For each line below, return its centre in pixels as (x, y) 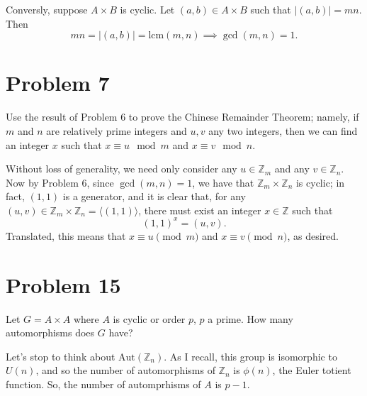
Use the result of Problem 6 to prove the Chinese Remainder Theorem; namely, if (182, 117)
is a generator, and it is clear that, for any (154, 196)
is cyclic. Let (147, 9)
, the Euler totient (312, 370)
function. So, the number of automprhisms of (103, 384)
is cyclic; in (320, 182)
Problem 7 (58, 83)
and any (292, 169)
